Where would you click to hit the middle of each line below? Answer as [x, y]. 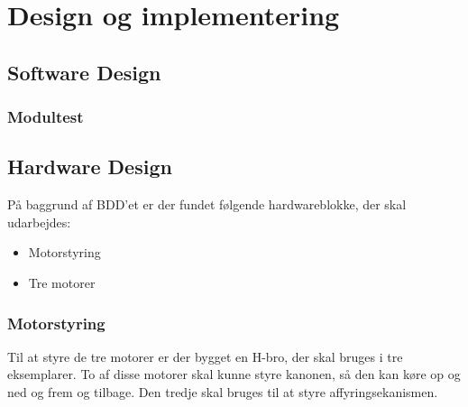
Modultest [46, 117]
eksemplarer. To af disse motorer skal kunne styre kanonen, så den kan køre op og [234, 374]
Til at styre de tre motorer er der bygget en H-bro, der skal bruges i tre [205, 356]
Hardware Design [90, 166]
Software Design [84, 72]
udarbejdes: [39, 222]
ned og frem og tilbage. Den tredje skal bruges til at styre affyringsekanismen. [223, 391]
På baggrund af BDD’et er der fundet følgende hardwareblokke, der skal [207, 204]
